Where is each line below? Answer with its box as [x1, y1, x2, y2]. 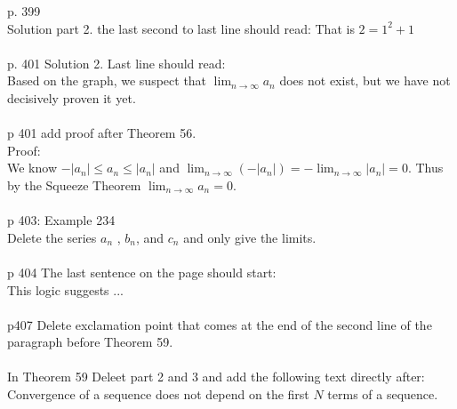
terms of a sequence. [327, 385, 438, 404]
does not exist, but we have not [279, 71, 451, 90]
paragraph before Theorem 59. [7, 333, 173, 351]
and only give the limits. [183, 228, 317, 246]
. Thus [407, 158, 444, 177]
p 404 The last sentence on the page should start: [7, 262, 277, 281]
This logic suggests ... [7, 280, 124, 299]
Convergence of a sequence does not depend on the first [7, 385, 309, 404]
